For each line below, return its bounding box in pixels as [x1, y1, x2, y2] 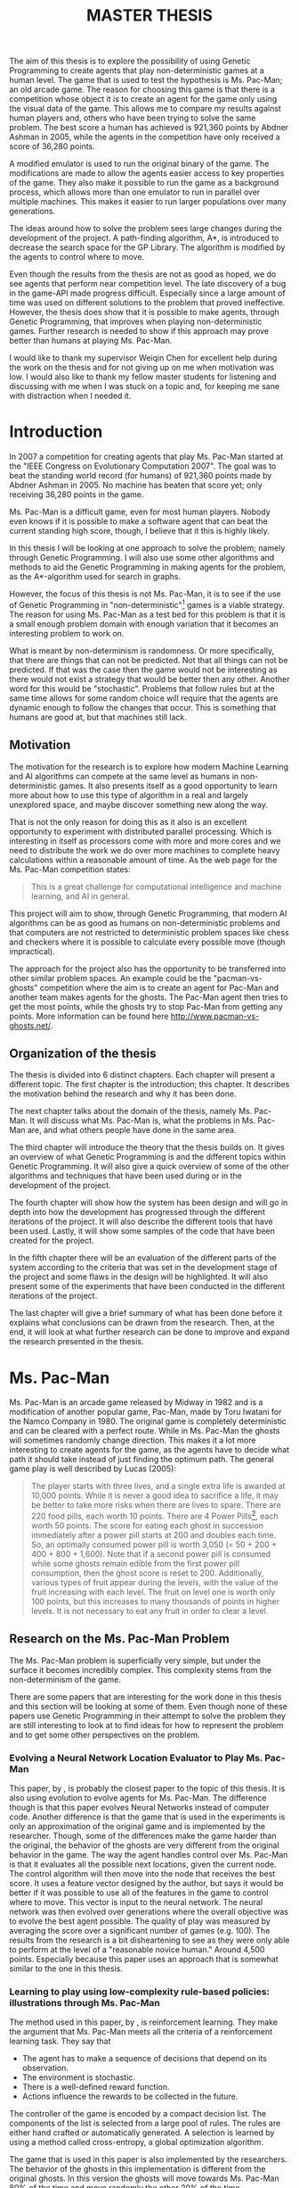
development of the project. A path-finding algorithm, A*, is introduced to [9, 233, 279, 244]
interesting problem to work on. [9, 628, 125, 638]
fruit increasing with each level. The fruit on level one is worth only [30, 1586, 276, 1597]
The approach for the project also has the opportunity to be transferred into [9, 963, 287, 974]
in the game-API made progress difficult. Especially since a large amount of [9, 287, 287, 299]
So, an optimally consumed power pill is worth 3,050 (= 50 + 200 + [30, 1539, 278, 1550]
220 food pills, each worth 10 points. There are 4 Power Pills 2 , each [30, 1510, 279, 1521]
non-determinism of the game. [9, 1674, 122, 1685]
